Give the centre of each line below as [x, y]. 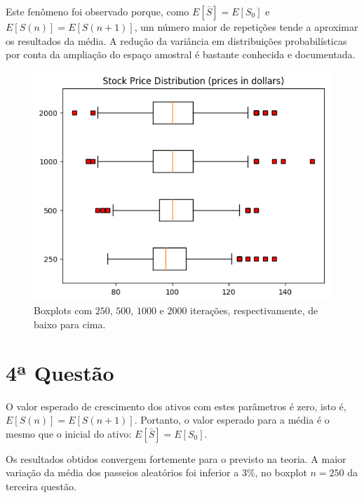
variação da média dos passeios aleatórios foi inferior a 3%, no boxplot [156, 472]
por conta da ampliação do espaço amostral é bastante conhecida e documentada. [181, 54]
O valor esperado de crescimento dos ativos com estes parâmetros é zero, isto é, [176, 406]
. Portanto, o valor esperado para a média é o [232, 420]
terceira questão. [41, 486]
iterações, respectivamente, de [254, 310]
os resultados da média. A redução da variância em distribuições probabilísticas [176, 40]
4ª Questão [60, 372]
